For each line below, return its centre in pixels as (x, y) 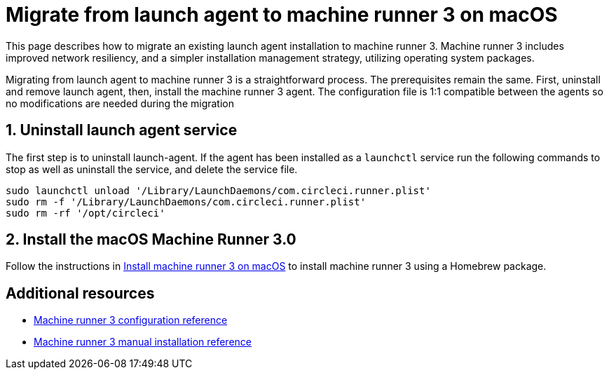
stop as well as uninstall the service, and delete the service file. (152, 169)
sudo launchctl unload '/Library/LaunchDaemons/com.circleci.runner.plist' (218, 190)
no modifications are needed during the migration (120, 103)
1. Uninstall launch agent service (122, 130)
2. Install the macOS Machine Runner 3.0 (151, 240)
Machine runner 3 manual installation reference (143, 342)
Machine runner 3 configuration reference (131, 320)
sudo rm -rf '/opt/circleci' (85, 213)
